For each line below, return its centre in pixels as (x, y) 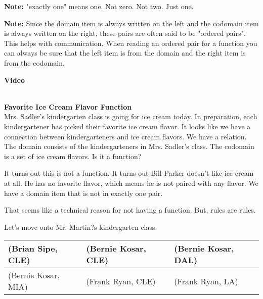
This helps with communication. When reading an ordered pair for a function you (131, 43)
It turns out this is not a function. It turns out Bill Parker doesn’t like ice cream (129, 173)
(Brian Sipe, (33, 248)
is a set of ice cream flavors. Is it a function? (73, 156)
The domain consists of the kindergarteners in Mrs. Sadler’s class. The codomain (129, 146)
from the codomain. (34, 62)
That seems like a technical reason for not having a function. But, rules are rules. (130, 210)
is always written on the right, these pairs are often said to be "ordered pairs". (125, 33)
